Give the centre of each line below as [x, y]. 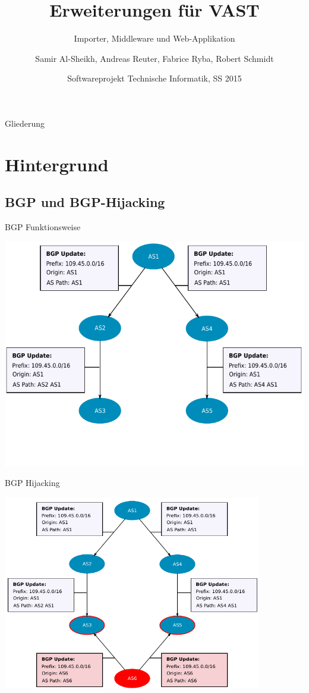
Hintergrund [57, 164]
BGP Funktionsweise [43, 227]
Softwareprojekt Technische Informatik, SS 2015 [154, 78]
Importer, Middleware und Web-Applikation [154, 38]
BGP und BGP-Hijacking [85, 202]
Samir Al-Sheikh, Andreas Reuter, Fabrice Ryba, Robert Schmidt [154, 58]
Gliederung [25, 123]
